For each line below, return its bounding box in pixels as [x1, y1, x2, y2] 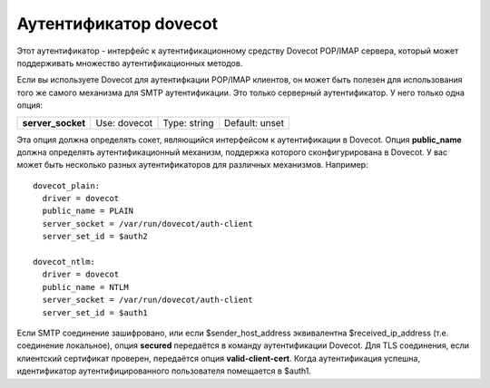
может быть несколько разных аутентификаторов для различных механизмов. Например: [16, 160, 368, 170]
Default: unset [223, 116, 285, 129]
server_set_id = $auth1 [42, 307, 149, 317]
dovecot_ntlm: [33, 257, 95, 267]
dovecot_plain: [33, 180, 101, 190]
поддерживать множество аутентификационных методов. [16, 57, 243, 68]
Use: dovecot [95, 116, 153, 129]
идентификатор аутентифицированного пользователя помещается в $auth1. [16, 365, 312, 376]
